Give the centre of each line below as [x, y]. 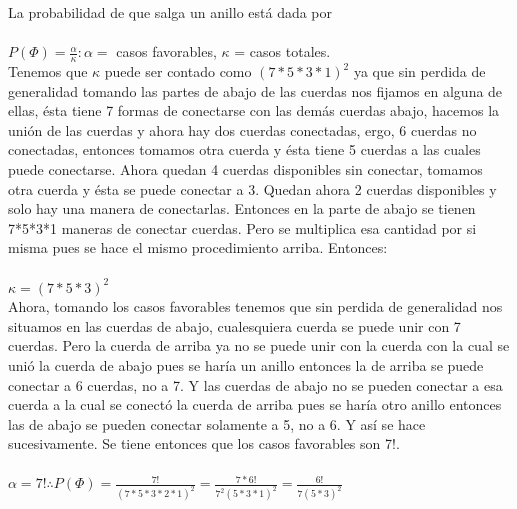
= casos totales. [282, 51]
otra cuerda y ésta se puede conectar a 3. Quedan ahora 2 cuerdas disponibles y [252, 188]
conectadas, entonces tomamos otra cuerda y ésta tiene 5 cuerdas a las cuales [244, 149]
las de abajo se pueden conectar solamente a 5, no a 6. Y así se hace [217, 423]
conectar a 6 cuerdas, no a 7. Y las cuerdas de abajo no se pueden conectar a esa [255, 384]
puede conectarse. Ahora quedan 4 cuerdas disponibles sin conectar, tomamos [245, 168]
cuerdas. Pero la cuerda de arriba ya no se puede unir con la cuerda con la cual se [259, 345]
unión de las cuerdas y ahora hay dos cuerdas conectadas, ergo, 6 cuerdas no [242, 129]
